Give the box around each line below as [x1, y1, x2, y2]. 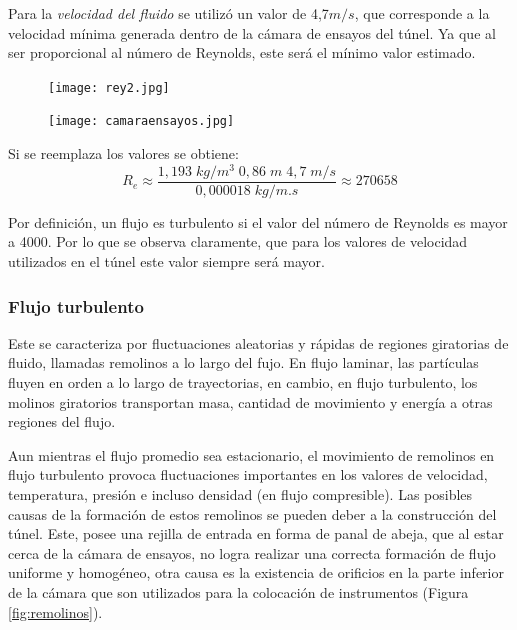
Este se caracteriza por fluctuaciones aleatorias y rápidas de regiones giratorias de [8, 332, 509, 353]
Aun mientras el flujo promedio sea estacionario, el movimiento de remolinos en [8, 444, 495, 465]
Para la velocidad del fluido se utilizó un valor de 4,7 [8, 3, 329, 23]
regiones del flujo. [8, 411, 116, 432]
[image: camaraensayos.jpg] [48, 114, 235, 129]
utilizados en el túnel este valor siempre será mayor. [8, 251, 325, 272]
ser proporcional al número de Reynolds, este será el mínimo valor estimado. [8, 42, 476, 63]
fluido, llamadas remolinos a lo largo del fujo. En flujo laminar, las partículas [8, 352, 479, 373]
